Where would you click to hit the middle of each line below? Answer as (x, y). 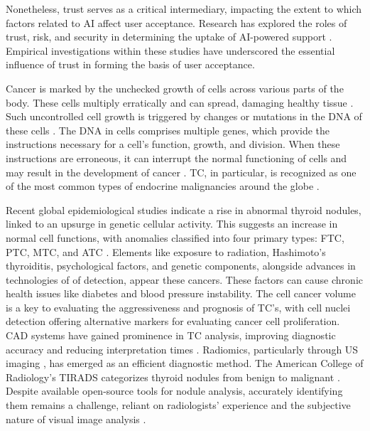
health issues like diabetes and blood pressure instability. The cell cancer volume (181, 293)
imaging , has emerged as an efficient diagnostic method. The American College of (185, 363)
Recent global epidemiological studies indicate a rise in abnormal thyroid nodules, (184, 209)
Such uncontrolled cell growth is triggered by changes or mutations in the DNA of (184, 116)
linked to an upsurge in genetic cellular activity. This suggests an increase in (172, 224)
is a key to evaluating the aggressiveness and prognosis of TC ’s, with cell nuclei (178, 307)
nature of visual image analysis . (76, 419)
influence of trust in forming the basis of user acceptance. (130, 64)
